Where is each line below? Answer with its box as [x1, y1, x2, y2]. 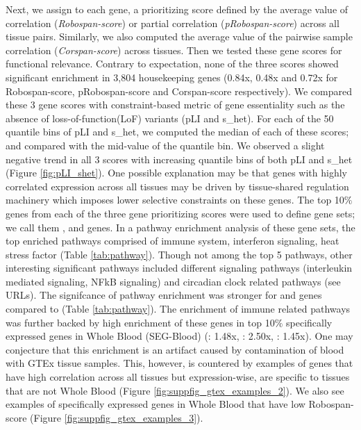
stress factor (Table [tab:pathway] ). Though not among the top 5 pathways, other [6, 247, 353, 261]
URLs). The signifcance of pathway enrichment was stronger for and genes [6, 288, 322, 302]
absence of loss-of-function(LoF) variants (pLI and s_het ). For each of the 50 [6, 110, 334, 125]
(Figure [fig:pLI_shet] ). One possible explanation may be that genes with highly [6, 165, 347, 180]
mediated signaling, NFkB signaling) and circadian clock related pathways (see [6, 274, 341, 288]
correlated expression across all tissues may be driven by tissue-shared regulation [6, 179, 349, 193]
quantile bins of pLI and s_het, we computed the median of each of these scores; [6, 124, 349, 139]
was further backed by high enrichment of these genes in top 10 [6, 315, 275, 329]
